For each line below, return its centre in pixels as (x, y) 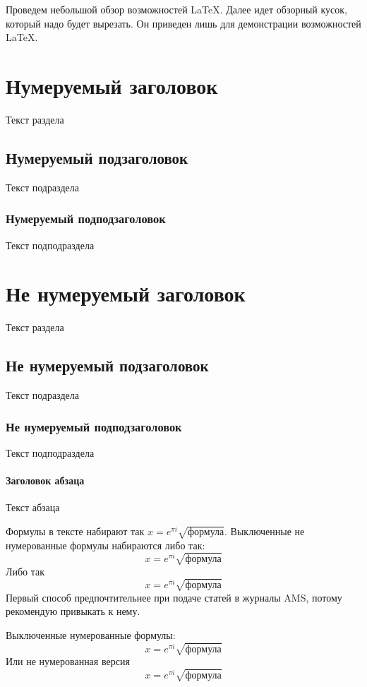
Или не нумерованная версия (68, 661)
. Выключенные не (265, 531)
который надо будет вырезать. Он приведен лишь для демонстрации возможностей (183, 23)
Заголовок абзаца (45, 480)
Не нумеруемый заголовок (126, 293)
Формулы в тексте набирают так (75, 531)
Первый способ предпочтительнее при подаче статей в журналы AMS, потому (174, 597)
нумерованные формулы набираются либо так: (106, 545)
